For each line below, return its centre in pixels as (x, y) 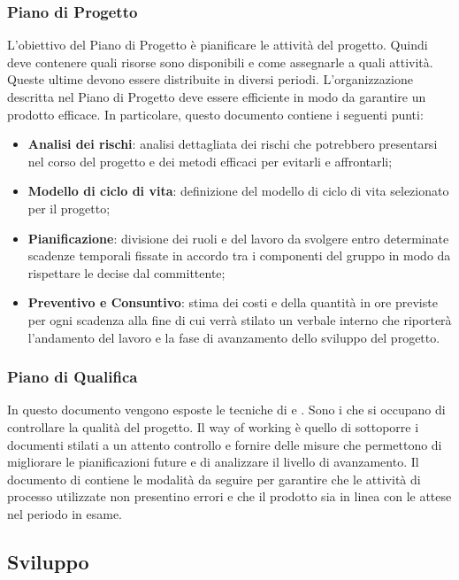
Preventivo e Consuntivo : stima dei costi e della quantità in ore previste (233, 302)
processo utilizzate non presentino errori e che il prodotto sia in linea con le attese (229, 496)
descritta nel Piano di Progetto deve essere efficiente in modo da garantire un (217, 97)
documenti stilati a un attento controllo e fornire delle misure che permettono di (225, 444)
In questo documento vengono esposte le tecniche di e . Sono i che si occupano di (226, 410)
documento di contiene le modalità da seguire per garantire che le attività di (214, 479)
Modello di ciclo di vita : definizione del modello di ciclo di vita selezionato (238, 191)
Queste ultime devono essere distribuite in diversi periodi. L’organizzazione (210, 79)
